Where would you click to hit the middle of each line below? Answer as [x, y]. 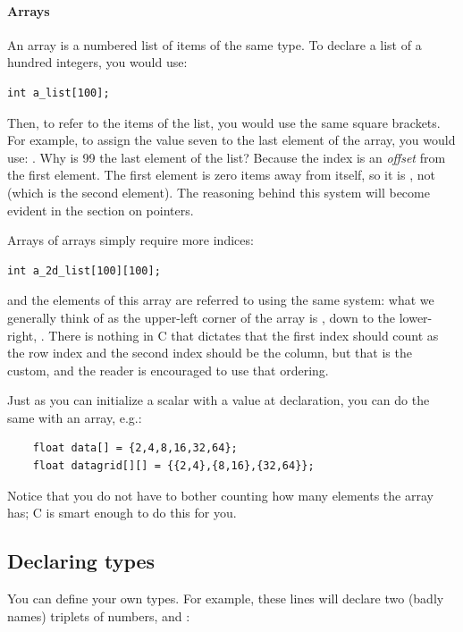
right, [22, 335]
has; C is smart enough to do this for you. [122, 513]
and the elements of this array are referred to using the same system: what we [221, 300]
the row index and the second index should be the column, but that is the [210, 353]
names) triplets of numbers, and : [99, 615]
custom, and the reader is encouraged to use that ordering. [168, 370]
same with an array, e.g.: [75, 417]
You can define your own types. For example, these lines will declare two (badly [226, 598]
